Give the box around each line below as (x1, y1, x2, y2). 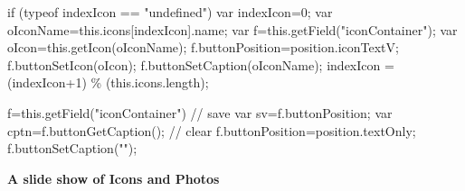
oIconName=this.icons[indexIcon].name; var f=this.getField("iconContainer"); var (7, 20, 458, 39)
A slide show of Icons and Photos (7, 168, 220, 187)
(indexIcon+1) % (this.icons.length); (7, 73, 209, 92)
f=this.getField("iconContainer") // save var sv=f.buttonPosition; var (7, 103, 393, 122)
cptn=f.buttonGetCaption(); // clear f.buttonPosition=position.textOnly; (7, 121, 416, 140)
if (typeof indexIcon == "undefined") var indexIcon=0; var (7, 3, 333, 21)
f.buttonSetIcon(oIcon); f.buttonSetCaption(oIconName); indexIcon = (7, 55, 394, 74)
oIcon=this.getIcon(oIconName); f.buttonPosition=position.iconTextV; (7, 38, 399, 57)
